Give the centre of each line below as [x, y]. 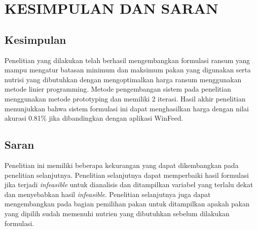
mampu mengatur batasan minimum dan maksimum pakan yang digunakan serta [128, 70]
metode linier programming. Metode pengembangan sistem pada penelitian [118, 89]
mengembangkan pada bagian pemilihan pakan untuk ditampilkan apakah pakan [127, 204]
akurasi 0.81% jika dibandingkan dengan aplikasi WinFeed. [94, 118]
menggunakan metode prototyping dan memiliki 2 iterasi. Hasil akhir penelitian [125, 98]
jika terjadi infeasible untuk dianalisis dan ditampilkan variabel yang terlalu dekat [129, 184]
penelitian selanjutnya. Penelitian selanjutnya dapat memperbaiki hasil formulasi [127, 175]
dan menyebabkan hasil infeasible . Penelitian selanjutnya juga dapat [108, 194]
